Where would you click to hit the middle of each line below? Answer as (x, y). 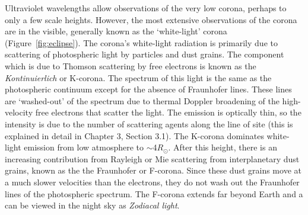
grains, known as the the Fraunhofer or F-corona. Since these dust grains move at (153, 170)
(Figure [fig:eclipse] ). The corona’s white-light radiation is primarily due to (141, 42)
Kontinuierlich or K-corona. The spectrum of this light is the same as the (138, 77)
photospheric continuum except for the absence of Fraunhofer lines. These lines (148, 89)
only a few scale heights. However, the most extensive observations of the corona (151, 19)
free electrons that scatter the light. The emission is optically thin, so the (168, 112)
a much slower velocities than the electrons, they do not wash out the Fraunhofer (152, 182)
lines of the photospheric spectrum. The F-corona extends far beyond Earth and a (154, 193)
